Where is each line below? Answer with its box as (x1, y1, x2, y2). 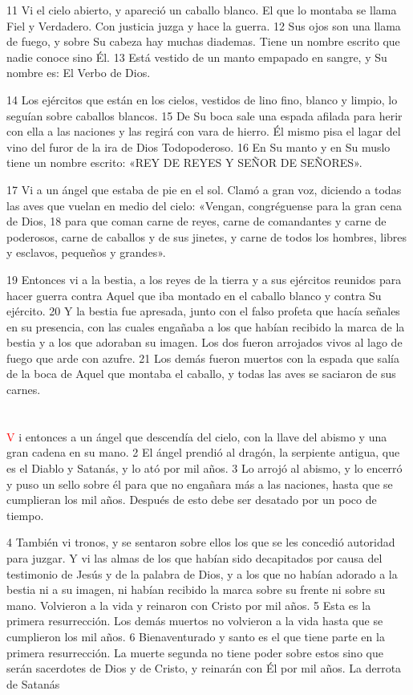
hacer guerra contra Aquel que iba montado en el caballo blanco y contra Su (6, 287, 382, 303)
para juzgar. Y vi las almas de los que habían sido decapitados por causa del (6, 550, 383, 566)
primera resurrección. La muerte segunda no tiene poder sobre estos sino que (6, 644, 383, 660)
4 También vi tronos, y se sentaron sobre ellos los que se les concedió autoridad (6, 534, 395, 551)
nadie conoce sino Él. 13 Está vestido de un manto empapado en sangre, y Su (6, 48, 387, 65)
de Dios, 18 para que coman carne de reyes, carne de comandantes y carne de (6, 213, 387, 230)
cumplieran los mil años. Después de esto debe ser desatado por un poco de (6, 491, 377, 508)
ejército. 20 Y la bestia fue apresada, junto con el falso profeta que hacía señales (6, 303, 400, 319)
